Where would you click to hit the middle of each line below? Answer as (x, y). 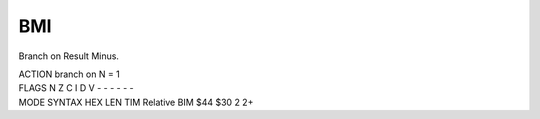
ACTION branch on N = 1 (69, 74)
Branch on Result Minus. (69, 56)
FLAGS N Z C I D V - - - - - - (76, 88)
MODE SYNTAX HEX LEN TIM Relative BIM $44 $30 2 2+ (136, 102)
